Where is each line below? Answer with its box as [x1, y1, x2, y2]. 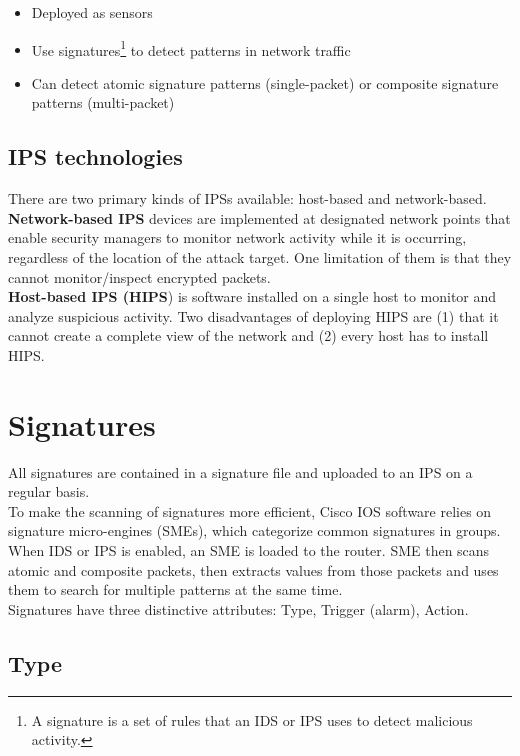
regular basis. [8, 481, 90, 502]
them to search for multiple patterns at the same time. [8, 579, 343, 600]
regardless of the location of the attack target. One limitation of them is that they [8, 247, 512, 268]
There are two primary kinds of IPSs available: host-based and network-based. [8, 188, 487, 209]
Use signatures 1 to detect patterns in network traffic [31, 36, 351, 60]
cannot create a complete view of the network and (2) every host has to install [8, 325, 489, 346]
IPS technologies [8, 141, 183, 172]
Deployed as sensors [31, 2, 153, 22]
